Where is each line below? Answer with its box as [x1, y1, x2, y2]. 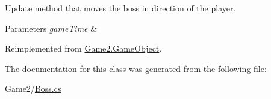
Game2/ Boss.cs [5, 82, 61, 95]
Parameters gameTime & [5, 22, 98, 34]
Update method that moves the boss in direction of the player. [5, 2, 236, 14]
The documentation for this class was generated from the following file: [5, 62, 267, 74]
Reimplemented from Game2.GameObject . [5, 42, 162, 55]
